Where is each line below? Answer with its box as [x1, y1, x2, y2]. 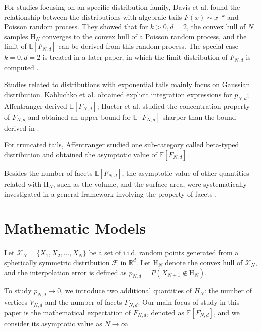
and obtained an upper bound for [28, 111, 131, 122]
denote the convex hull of [165, 257, 243, 267]
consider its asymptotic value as [4, 318, 102, 328]
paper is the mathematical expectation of [4, 307, 131, 317]
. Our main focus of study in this [138, 297, 240, 307]
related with [4, 179, 41, 189]
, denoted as [146, 307, 184, 317]
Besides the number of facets [4, 168, 93, 178]
